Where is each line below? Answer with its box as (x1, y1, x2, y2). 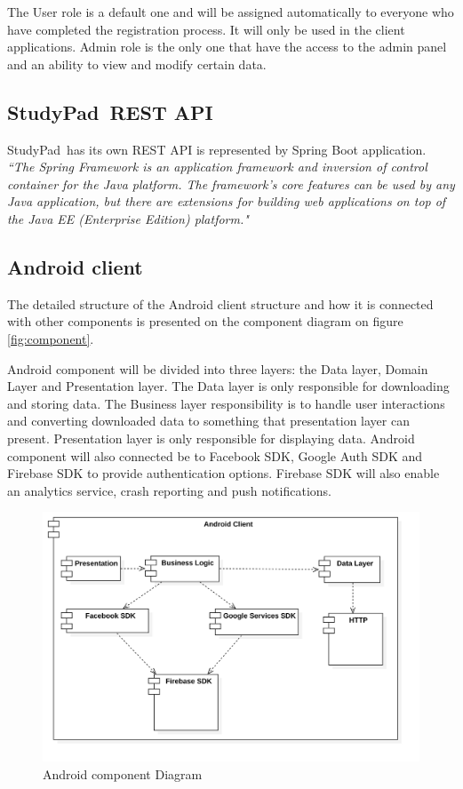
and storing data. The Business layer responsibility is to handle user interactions (7, 394, 445, 412)
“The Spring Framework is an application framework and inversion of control (7, 157, 427, 176)
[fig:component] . (7, 329, 94, 347)
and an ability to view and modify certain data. (7, 54, 267, 73)
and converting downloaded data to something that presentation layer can (7, 411, 410, 430)
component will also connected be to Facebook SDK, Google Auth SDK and (7, 446, 423, 465)
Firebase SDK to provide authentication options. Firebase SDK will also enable (7, 464, 440, 482)
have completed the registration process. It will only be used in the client (7, 20, 405, 38)
